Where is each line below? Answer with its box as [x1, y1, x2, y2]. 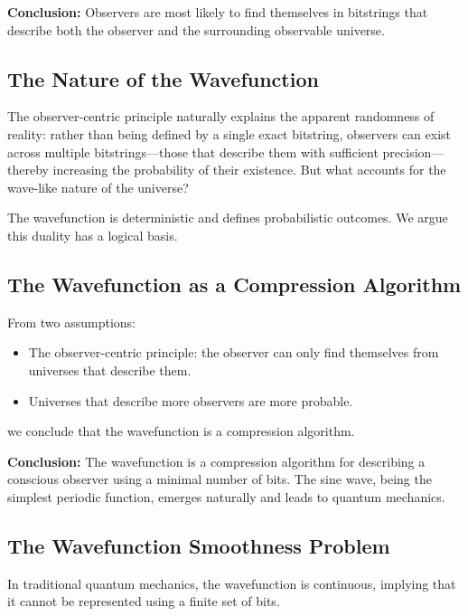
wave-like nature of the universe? [7, 177, 189, 196]
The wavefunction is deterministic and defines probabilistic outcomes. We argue [7, 208, 448, 227]
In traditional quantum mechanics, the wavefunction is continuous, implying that [7, 573, 456, 592]
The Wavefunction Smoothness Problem [7, 531, 390, 559]
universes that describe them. [28, 360, 192, 379]
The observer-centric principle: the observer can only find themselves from [28, 343, 439, 362]
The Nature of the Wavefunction [7, 64, 319, 92]
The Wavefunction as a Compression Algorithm [7, 270, 462, 298]
